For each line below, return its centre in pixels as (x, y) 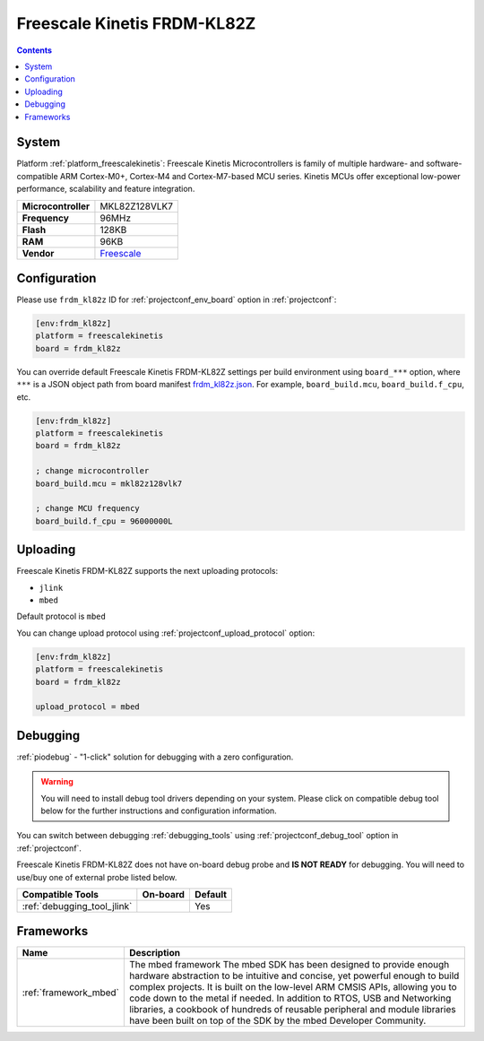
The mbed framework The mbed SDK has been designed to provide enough (289, 965)
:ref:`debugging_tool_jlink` (77, 906)
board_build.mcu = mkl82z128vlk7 (109, 483)
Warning (57, 782)
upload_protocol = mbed (88, 707)
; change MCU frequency (88, 508)
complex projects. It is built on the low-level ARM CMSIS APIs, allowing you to (293, 987)
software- (444, 164)
